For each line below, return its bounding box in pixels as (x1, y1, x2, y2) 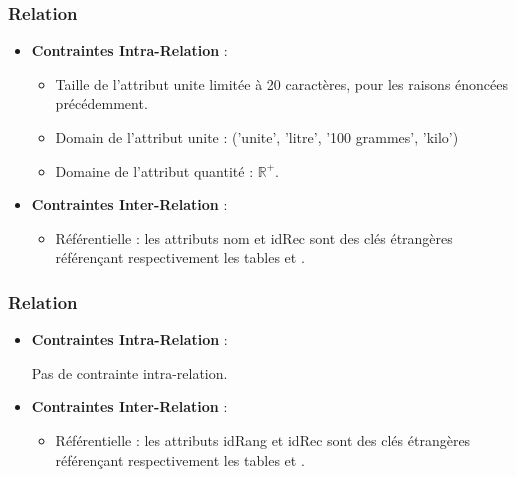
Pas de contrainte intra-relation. (31, 362, 228, 383)
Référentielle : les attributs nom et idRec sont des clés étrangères (55, 227, 453, 248)
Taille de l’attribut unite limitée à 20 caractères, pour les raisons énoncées (55, 73, 509, 94)
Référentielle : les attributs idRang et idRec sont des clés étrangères (55, 429, 471, 450)
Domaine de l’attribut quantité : (55, 160, 254, 181)
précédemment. (55, 93, 148, 114)
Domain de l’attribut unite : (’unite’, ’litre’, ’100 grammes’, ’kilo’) (55, 127, 459, 147)
